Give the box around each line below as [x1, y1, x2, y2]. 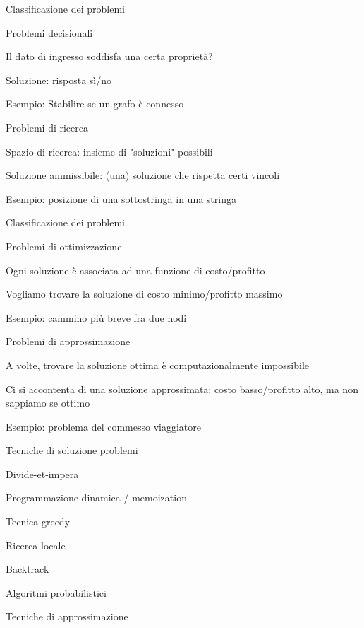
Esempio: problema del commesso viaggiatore [6, 419, 201, 434]
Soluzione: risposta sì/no [6, 72, 112, 87]
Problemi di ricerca [6, 120, 88, 134]
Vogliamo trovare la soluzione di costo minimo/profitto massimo [6, 286, 283, 301]
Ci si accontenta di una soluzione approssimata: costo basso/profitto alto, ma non [6, 381, 358, 396]
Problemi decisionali [6, 25, 93, 40]
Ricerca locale [6, 537, 66, 552]
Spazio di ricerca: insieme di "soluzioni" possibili [6, 144, 213, 158]
